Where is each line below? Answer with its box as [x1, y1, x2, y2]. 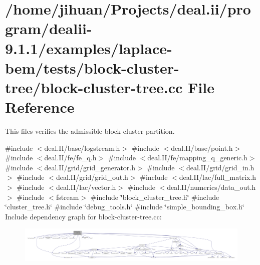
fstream [56, 191, 79, 202]
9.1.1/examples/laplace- [5, 38, 172, 58]
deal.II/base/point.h [171, 142, 233, 153]
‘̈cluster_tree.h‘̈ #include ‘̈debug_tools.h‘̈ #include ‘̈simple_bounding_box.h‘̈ [5, 201, 244, 212]
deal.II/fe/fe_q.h [44, 152, 97, 163]
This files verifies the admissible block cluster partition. [5, 126, 175, 136]
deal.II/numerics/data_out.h [167, 182, 256, 192]
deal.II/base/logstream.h [44, 142, 120, 153]
